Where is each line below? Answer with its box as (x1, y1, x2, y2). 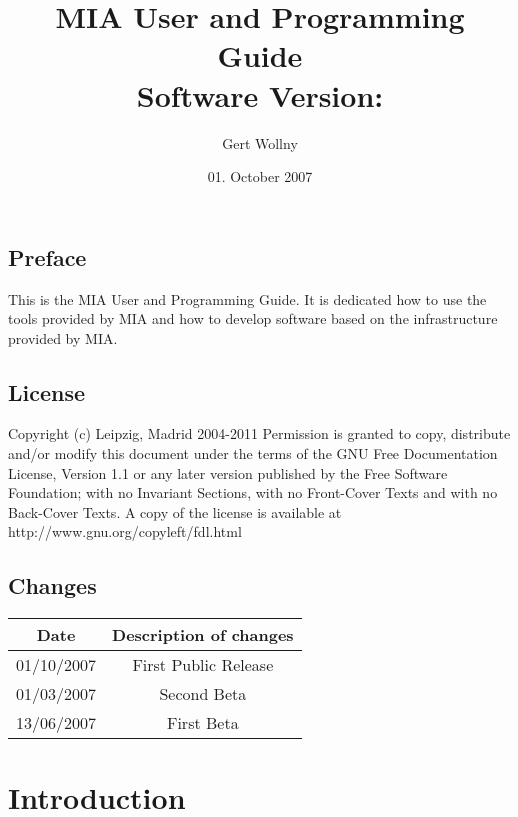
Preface (8, 241, 87, 272)
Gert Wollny (222, 132, 298, 153)
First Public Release (132, 653, 274, 677)
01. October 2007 (207, 166, 313, 187)
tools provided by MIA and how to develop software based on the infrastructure (8, 308, 498, 329)
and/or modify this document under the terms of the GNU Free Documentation (8, 443, 498, 464)
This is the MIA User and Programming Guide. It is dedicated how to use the (8, 288, 487, 309)
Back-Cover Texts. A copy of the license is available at (8, 501, 342, 522)
